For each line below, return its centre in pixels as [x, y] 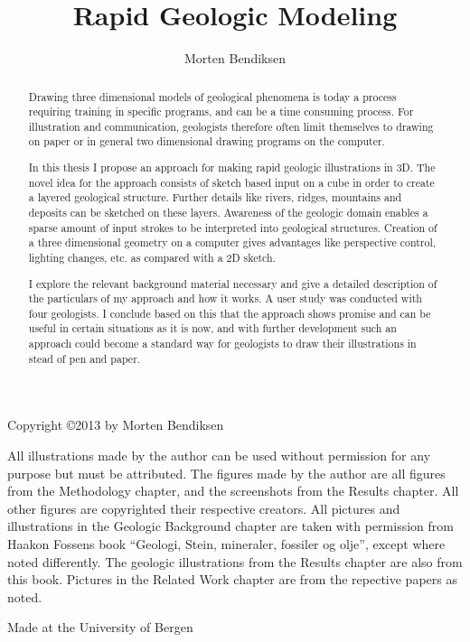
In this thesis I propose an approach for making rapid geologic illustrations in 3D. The [232, 167]
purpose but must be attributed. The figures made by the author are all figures [226, 473]
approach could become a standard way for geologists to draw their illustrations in [222, 344]
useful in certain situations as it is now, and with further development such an [212, 328]
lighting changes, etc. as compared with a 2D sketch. [152, 257]
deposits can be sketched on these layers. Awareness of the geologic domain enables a [228, 212]
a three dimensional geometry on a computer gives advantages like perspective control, [232, 242]
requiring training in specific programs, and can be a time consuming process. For [221, 112]
